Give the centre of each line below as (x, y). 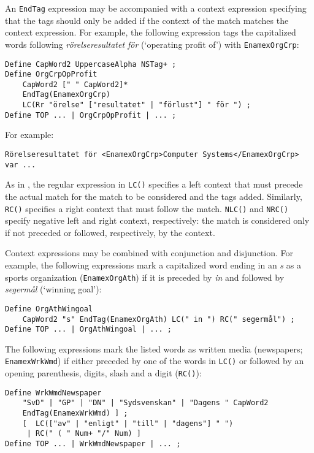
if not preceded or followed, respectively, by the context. (110, 232)
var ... (21, 165)
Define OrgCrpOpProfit (51, 74)
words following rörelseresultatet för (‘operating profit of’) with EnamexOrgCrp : (152, 44)
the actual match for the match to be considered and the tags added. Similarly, (154, 196)
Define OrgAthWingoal (49, 309)
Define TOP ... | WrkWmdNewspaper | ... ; (93, 444)
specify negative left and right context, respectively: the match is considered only (157, 220)
